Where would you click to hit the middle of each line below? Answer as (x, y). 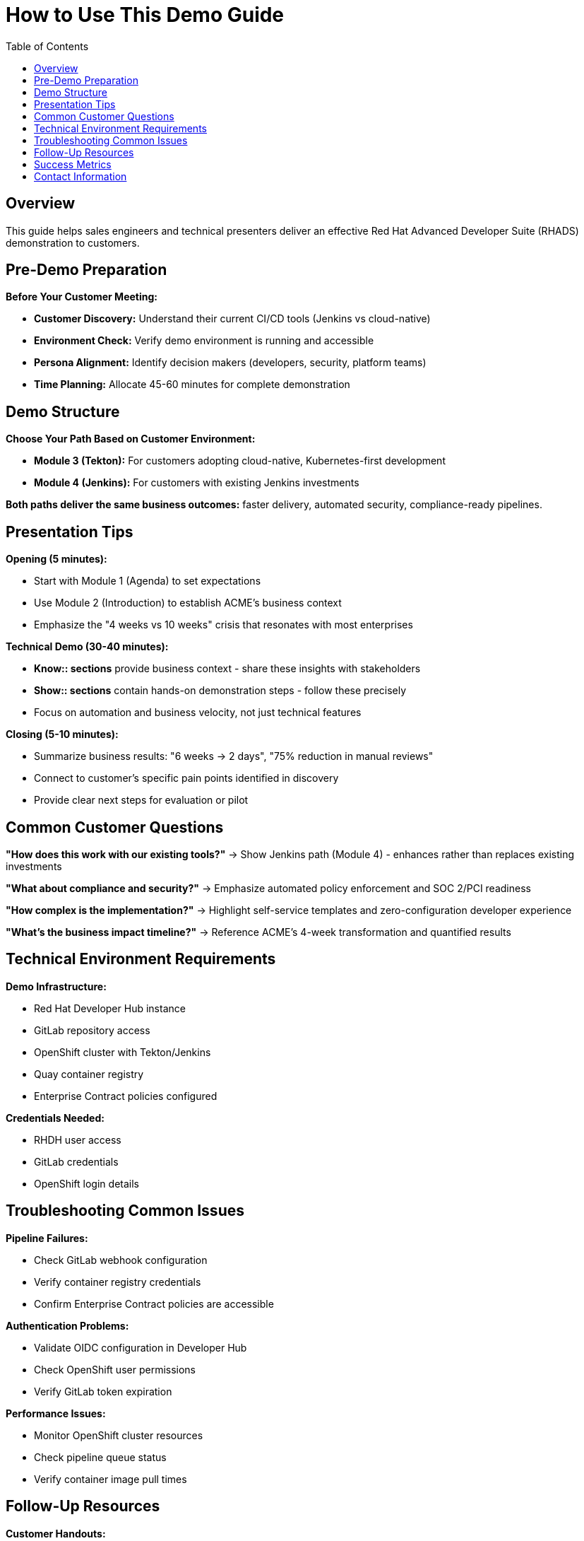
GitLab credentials (76, 1161)
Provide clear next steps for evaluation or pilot (141, 800)
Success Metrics (73, 164)
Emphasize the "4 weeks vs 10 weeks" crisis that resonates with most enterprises (224, 625)
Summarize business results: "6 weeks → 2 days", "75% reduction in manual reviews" (234, 756)
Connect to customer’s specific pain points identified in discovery (186, 778)
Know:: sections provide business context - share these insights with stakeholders (227, 669)
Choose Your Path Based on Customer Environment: (131, 439)
